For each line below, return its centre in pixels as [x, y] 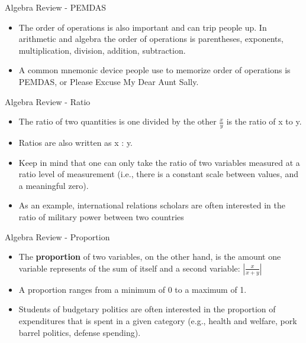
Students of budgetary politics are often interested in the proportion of [147, 309]
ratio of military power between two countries [101, 216]
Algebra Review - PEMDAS [56, 7]
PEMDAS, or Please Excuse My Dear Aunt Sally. [109, 81]
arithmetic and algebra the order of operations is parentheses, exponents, [151, 39]
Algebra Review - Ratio [48, 101]
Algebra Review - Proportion [57, 236]
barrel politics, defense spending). [80, 332]
